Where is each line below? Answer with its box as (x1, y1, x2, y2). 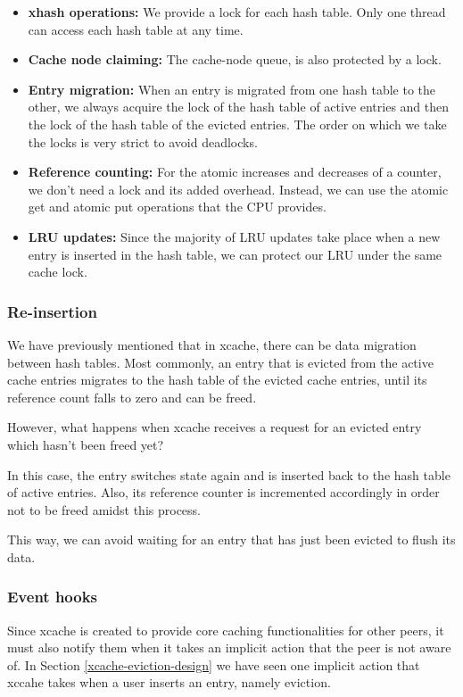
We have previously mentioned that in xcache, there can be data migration (7, 335, 417, 353)
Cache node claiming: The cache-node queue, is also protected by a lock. (28, 50, 442, 69)
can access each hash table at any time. (28, 20, 244, 38)
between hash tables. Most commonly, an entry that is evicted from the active (7, 353, 434, 371)
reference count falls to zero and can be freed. (7, 387, 257, 406)
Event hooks (7, 585, 98, 608)
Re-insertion (7, 300, 97, 322)
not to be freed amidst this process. (7, 500, 201, 519)
